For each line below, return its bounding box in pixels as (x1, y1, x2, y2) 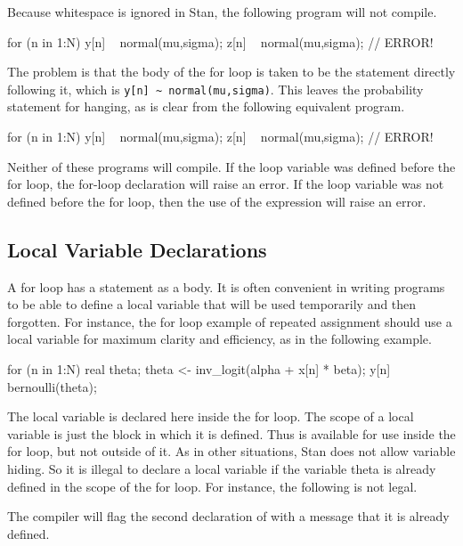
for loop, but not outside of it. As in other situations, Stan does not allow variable (7, 442, 456, 460)
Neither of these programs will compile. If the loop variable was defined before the (7, 157, 456, 175)
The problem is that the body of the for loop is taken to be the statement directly (7, 62, 456, 81)
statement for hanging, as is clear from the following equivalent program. (7, 97, 405, 116)
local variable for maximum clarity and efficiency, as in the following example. (7, 330, 432, 348)
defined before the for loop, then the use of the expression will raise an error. (7, 192, 426, 210)
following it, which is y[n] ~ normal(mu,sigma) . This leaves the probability (7, 79, 424, 98)
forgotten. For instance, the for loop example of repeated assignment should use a (7, 312, 452, 330)
